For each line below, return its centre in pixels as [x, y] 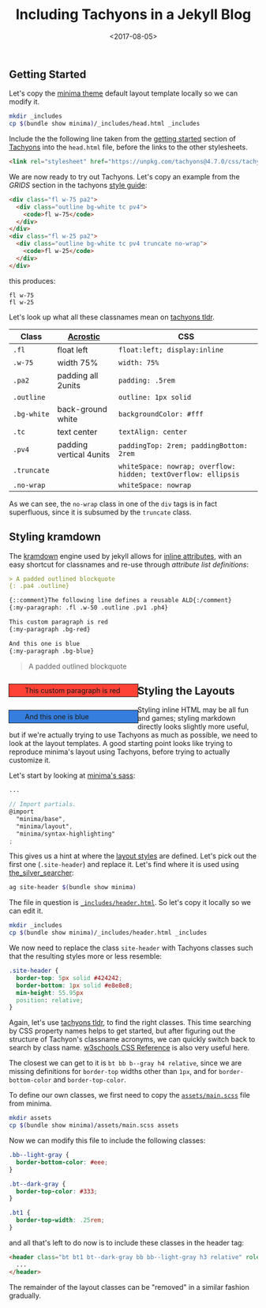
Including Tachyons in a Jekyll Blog [133, 15]
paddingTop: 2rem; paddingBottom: [183, 445]
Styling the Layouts [186, 690]
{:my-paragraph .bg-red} [50, 629]
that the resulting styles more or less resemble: [86, 956]
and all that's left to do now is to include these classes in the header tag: [126, 1242]
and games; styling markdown [187, 718]
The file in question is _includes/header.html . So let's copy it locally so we [130, 903]
